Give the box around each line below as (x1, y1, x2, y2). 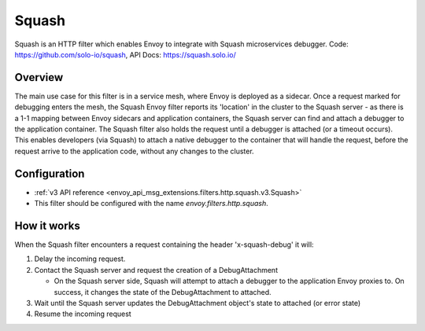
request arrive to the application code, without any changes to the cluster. (14, 146, 255, 156)
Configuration (14, 167, 85, 180)
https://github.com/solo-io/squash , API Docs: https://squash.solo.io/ (14, 50, 236, 59)
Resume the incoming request (34, 309, 131, 318)
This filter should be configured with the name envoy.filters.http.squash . (34, 199, 269, 208)
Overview (14, 71, 64, 84)
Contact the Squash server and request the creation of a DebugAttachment (34, 265, 279, 274)
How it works (14, 219, 80, 232)
